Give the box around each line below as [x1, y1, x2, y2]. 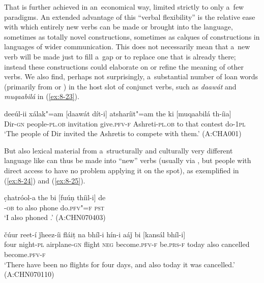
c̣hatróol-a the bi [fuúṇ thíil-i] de [4, 192, 106, 203]
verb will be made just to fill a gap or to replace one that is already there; [4, 51, 236, 61]
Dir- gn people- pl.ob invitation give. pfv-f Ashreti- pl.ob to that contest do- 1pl [4, 118, 246, 129]
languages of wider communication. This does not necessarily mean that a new [4, 41, 250, 52]
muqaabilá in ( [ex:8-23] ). [4, 91, 79, 102]
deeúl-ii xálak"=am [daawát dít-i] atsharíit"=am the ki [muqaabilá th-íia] [4, 108, 231, 118]
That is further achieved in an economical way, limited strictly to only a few [4, 2, 244, 12]
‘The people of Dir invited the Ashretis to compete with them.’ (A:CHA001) [4, 128, 242, 139]
